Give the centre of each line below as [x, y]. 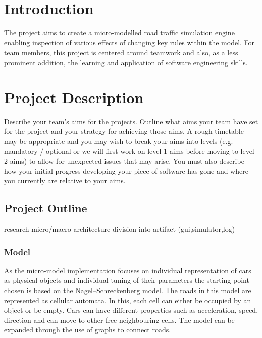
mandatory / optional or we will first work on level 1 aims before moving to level [129, 151]
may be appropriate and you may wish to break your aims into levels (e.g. [119, 141]
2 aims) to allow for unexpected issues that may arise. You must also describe [124, 161]
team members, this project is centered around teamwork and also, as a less [121, 52]
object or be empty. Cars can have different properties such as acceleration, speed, [131, 310]
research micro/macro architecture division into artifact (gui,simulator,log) [120, 229]
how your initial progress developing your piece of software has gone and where [126, 171]
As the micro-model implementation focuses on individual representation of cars [128, 270]
